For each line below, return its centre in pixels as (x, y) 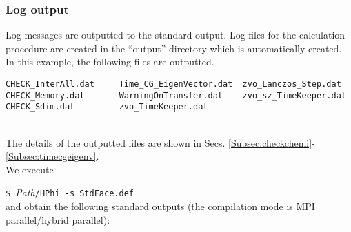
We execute (30, 169)
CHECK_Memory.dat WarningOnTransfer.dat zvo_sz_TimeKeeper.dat (176, 95)
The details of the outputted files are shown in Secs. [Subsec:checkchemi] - (160, 142)
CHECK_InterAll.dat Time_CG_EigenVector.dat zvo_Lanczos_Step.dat (173, 84)
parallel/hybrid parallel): (58, 219)
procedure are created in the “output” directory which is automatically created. (174, 48)
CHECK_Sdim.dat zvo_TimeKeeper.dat (107, 107)
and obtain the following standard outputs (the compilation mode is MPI (160, 206)
